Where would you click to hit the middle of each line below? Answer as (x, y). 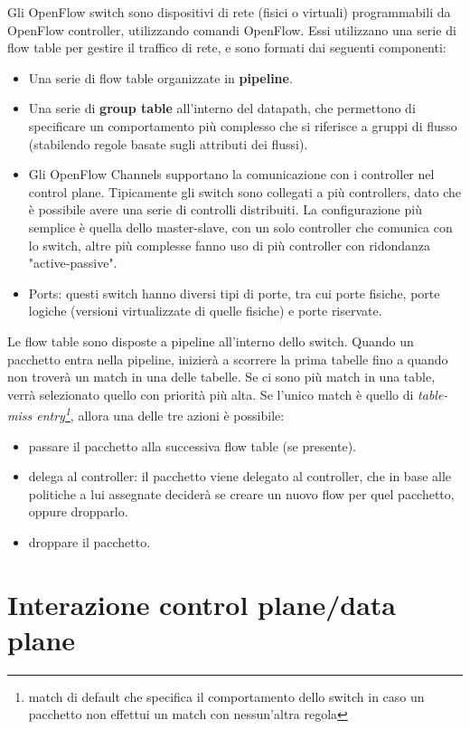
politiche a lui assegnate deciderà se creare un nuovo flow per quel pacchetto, (241, 493)
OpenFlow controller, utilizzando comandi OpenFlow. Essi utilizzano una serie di (232, 29)
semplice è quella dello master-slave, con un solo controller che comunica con (240, 227)
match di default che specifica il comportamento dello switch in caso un (226, 696)
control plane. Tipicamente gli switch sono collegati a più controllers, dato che (245, 191)
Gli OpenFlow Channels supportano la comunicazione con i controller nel (231, 174)
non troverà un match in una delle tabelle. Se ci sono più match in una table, (221, 377)
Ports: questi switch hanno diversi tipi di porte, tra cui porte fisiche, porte (234, 293)
